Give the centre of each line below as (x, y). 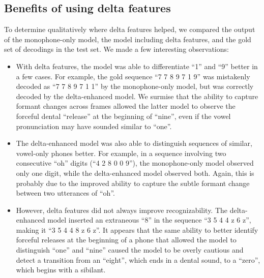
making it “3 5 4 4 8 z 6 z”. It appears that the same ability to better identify (137, 229)
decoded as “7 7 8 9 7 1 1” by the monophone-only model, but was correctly (135, 86)
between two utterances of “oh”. (65, 193)
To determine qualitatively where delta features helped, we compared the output (130, 29)
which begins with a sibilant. (61, 270)
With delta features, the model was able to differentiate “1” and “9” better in (137, 66)
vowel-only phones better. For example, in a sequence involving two (121, 153)
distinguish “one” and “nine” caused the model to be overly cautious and (130, 250)
